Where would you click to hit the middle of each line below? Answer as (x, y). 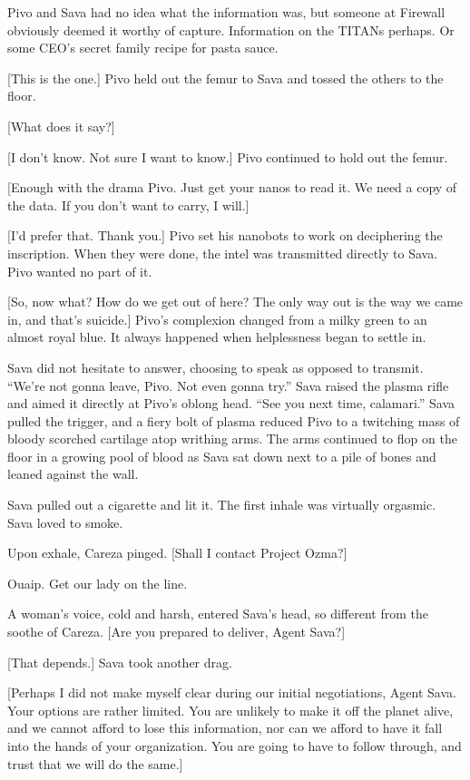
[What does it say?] (61, 126)
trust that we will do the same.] (95, 763)
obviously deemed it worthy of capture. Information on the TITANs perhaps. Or (231, 29)
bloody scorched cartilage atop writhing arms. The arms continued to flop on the (232, 439)
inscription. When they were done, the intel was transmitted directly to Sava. (223, 253)
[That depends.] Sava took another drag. (120, 662)
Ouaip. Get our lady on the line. (98, 583)
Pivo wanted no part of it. (80, 271)
